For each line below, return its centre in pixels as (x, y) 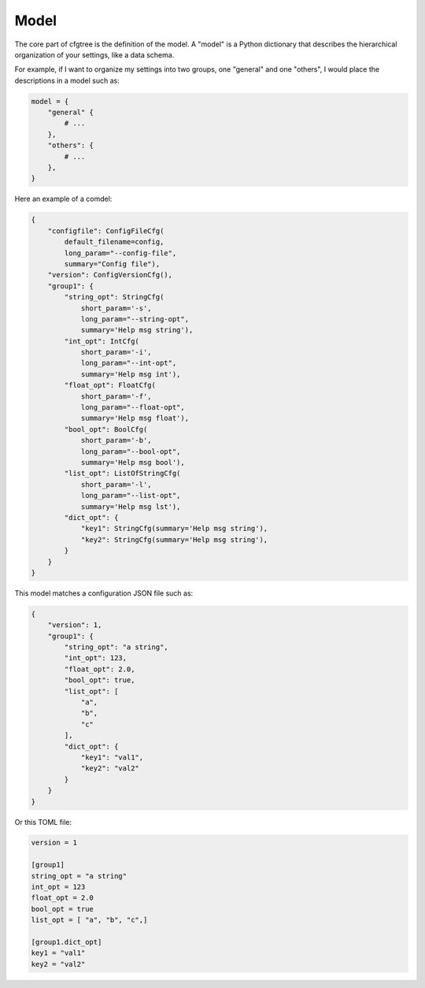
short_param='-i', (116, 352)
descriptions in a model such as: (67, 80)
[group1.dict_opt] (67, 942)
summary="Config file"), (112, 264)
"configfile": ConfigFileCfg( (106, 231)
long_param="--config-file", (120, 253)
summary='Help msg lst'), (131, 507)
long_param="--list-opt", (131, 496)
